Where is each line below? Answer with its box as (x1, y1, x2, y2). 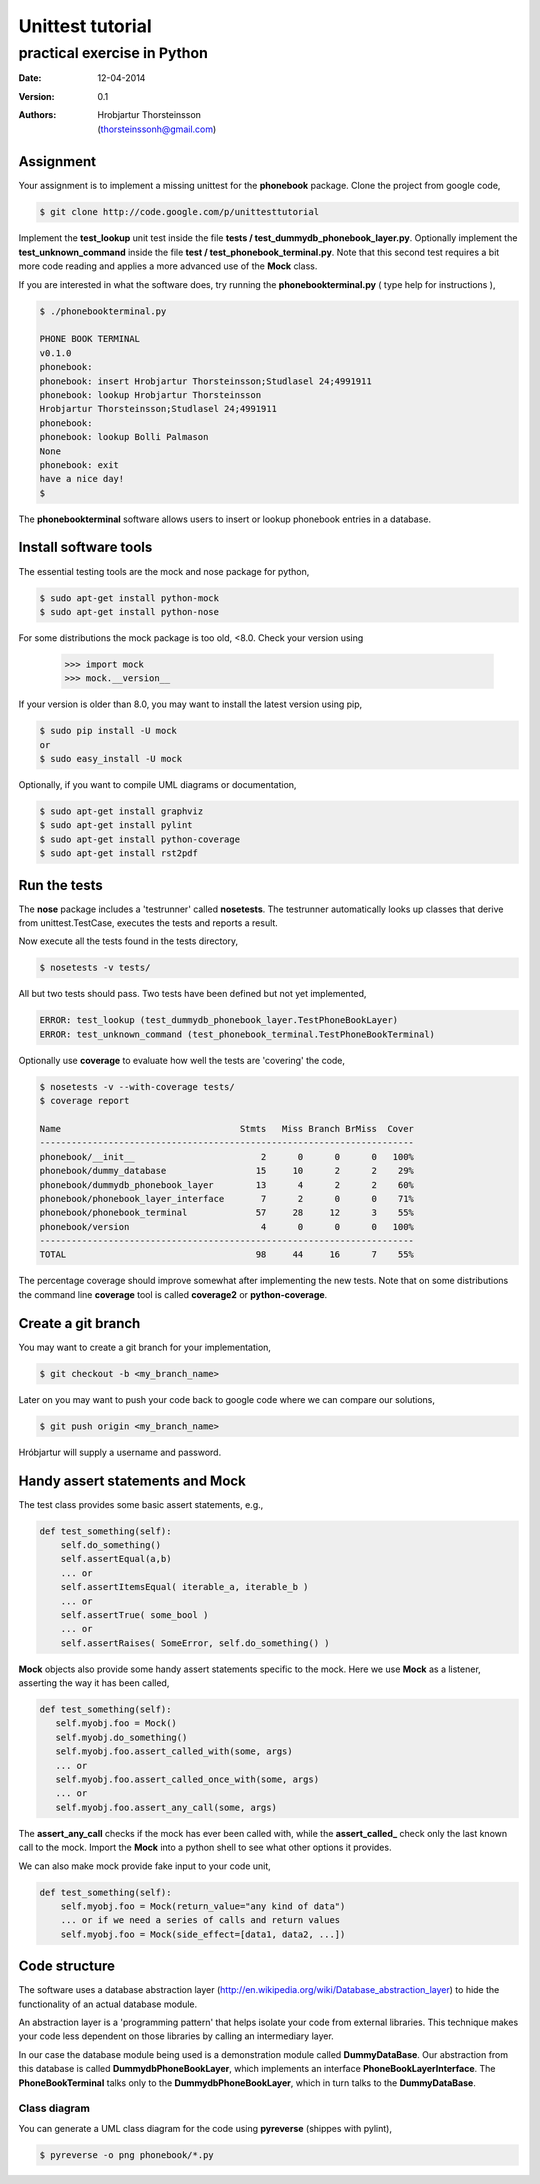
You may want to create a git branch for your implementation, (18, 1341, 272, 1353)
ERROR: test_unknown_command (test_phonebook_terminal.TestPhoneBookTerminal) (39, 1028, 435, 1040)
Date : (18, 72, 42, 84)
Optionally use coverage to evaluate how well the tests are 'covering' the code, (18, 1054, 345, 1066)
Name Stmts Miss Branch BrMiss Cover (39, 1123, 415, 1134)
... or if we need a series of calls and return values (60, 1915, 341, 1926)
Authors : (18, 109, 57, 121)
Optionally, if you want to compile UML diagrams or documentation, (18, 779, 297, 791)
